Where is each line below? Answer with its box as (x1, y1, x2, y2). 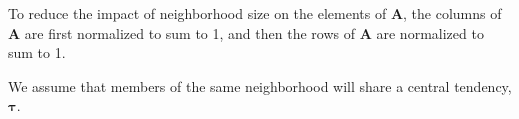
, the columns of (403, 3, 502, 23)
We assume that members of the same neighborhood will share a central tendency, (8, 75, 512, 96)
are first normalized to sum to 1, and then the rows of (24, 22, 355, 43)
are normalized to (376, 22, 484, 43)
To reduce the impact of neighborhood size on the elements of (8, 3, 387, 23)
